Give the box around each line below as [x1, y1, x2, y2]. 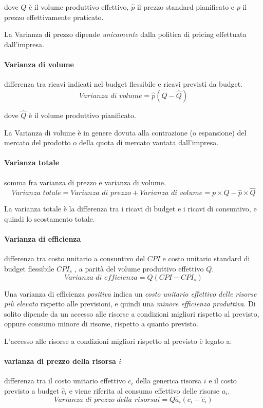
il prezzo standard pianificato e [137, 2, 235, 12]
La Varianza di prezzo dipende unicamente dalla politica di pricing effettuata [4, 29, 247, 40]
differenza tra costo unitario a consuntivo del [4, 253, 145, 264]
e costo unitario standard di [162, 253, 250, 264]
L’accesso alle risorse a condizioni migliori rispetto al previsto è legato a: [4, 335, 232, 346]
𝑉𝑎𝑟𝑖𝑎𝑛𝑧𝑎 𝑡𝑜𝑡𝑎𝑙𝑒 [11, 189, 61, 197]
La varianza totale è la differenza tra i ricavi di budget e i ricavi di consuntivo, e [4, 203, 257, 214]
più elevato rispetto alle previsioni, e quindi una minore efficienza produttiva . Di [4, 298, 256, 309]
